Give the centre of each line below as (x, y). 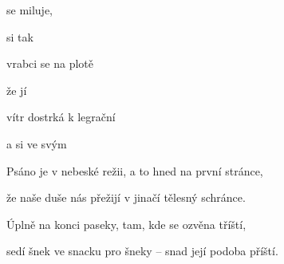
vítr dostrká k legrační (61, 117)
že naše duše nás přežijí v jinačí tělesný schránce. (126, 197)
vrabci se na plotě (50, 63)
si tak (20, 36)
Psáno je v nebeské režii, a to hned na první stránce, (135, 170)
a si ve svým (37, 143)
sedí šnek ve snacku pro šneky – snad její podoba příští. (142, 251)
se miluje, (30, 10)
